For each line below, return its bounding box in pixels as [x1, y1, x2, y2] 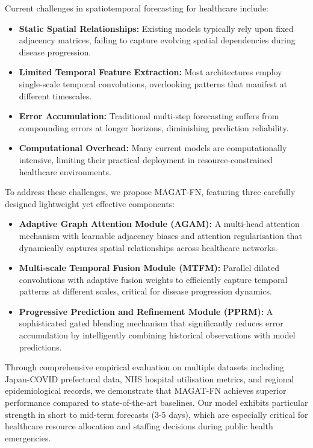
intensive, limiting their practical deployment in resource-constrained [19, 153, 273, 166]
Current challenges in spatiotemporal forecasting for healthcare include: [5, 2, 268, 14]
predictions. [19, 340, 62, 353]
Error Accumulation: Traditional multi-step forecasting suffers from [19, 110, 279, 122]
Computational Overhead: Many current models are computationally [19, 142, 287, 154]
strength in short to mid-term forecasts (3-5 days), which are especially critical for [5, 408, 308, 420]
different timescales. [19, 89, 92, 102]
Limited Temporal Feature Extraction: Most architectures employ [19, 66, 282, 78]
